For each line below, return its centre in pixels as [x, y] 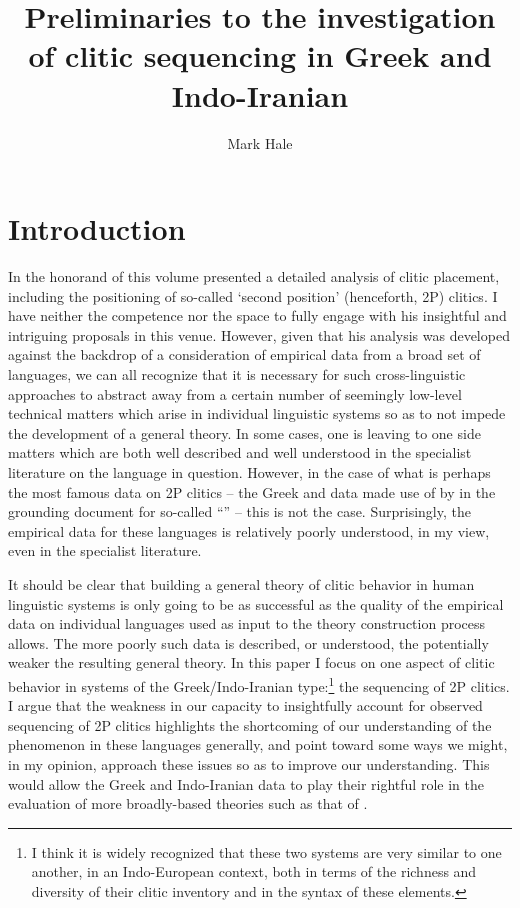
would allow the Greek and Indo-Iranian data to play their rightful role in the [246, 783]
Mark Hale [260, 142]
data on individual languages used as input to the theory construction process [247, 623]
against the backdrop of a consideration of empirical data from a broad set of [244, 354]
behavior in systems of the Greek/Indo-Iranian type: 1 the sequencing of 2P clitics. [259, 684]
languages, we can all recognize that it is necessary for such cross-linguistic [237, 374]
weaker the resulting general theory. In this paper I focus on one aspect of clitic [251, 662]
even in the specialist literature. [105, 550]
